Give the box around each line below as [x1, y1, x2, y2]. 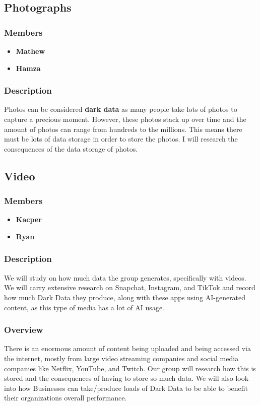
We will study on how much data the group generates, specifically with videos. [4, 272, 246, 283]
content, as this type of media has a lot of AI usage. [4, 302, 164, 312]
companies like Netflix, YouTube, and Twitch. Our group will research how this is [4, 363, 256, 373]
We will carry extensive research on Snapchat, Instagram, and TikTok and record [4, 282, 255, 293]
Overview [4, 323, 43, 336]
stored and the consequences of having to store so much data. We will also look [4, 373, 249, 383]
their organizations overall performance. [4, 392, 127, 403]
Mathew [16, 46, 45, 56]
